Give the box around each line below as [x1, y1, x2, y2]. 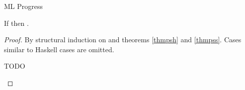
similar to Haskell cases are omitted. [4, 44, 114, 54]
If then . [4, 17, 29, 28]
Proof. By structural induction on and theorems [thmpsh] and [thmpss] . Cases [4, 34, 242, 45]
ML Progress [4, 1, 43, 11]
